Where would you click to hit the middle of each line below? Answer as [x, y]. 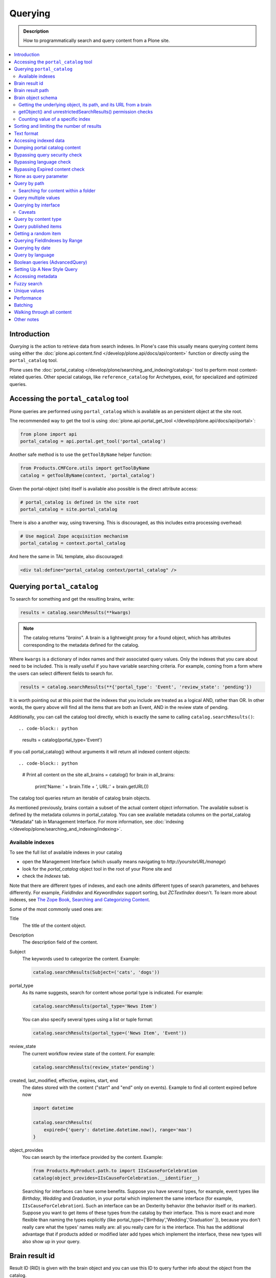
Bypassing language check [42, 162]
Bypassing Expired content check [49, 169]
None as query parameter [41, 176]
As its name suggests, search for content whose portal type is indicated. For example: [113, 993]
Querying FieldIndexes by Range [48, 241]
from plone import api [49, 434]
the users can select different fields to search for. [61, 673]
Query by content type [38, 219]
